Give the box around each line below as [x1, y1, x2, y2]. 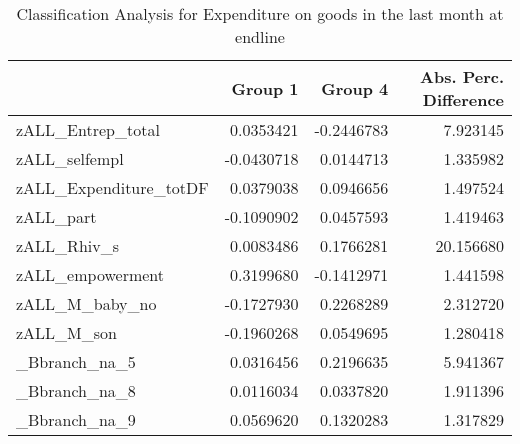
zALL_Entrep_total [16, 118, 160, 141]
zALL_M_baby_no [16, 292, 157, 315]
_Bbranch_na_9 [16, 408, 136, 431]
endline [235, 25, 285, 48]
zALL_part [16, 205, 97, 228]
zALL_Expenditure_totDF [16, 176, 209, 199]
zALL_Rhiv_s [16, 234, 119, 257]
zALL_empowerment [16, 263, 165, 286]
